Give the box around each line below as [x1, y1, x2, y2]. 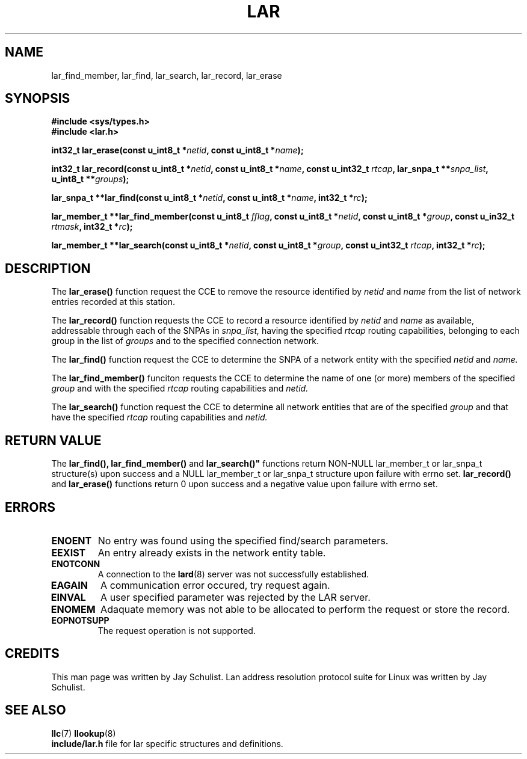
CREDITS [5, 646, 60, 662]
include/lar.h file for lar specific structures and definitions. [51, 738, 283, 749]
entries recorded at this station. [51, 297, 176, 307]
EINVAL [51, 591, 86, 603]
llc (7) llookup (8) [51, 728, 116, 739]
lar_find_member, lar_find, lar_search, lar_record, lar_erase [51, 70, 282, 81]
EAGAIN [51, 579, 88, 591]
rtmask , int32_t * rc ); [51, 221, 133, 232]
